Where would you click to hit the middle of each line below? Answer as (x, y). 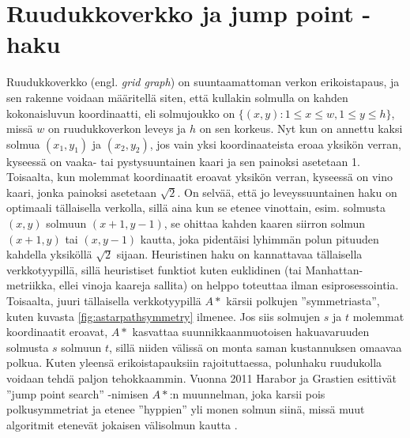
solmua (23, 143)
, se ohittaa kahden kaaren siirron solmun (265, 223)
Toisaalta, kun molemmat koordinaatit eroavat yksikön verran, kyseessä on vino (199, 177)
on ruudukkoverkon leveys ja (117, 128)
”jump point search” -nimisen (77, 393)
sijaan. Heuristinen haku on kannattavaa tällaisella (239, 254)
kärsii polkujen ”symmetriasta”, (303, 301)
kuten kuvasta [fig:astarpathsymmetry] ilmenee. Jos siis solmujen (164, 316)
